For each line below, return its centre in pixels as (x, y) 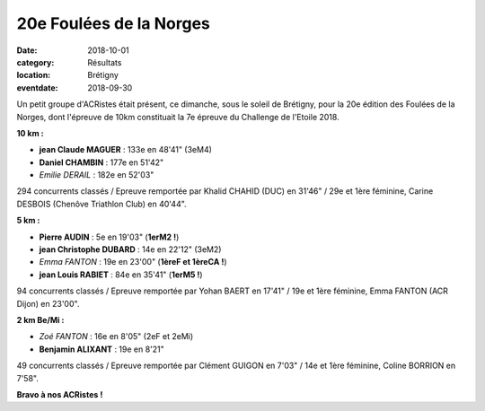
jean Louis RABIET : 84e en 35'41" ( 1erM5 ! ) (121, 275)
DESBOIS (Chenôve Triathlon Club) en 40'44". (102, 204)
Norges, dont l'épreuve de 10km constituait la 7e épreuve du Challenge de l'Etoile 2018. (178, 117)
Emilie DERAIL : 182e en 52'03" (97, 175)
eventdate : (37, 87)
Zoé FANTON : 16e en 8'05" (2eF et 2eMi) (116, 337)
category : (35, 62)
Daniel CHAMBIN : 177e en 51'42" (101, 162)
